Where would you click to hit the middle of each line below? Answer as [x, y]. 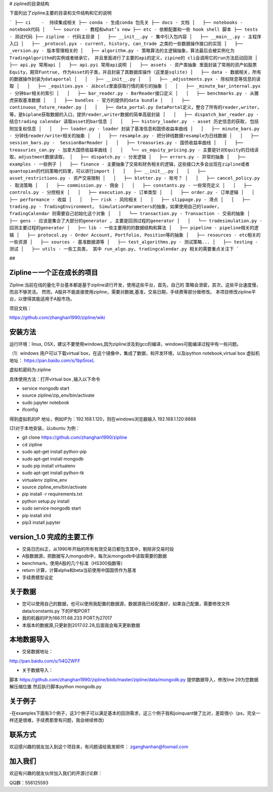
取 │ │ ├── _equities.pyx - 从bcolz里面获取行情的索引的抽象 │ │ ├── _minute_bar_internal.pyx [135, 86]
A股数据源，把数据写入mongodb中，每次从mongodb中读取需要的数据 [94, 556]
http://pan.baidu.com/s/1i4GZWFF [45, 661]
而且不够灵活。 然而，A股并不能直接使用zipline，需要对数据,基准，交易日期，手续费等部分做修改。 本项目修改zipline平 [133, 291]
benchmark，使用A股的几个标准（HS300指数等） [74, 563]
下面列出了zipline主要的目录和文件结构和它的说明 [60, 13]
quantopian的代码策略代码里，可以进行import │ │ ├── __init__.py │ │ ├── [107, 171]
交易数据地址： [37, 652]
